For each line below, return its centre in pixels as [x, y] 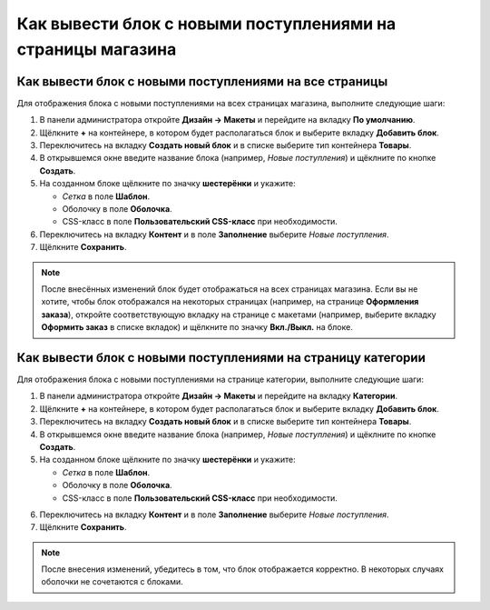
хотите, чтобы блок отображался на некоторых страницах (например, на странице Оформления [230, 302]
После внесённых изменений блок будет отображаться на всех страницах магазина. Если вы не [230, 289]
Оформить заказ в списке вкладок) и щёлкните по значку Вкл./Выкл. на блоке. [197, 327]
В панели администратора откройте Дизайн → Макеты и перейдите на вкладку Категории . [219, 396]
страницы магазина [97, 49]
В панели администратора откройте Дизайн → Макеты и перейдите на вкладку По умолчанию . [227, 120]
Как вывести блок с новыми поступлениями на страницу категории [221, 358]
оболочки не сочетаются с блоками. [112, 582]
